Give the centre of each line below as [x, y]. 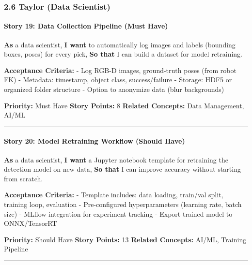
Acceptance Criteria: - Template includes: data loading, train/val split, [114, 195]
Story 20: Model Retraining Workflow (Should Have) [94, 141]
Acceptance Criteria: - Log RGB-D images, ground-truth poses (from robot [120, 70]
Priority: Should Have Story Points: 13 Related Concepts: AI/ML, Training [125, 239]
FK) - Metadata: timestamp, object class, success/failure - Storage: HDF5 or [118, 80]
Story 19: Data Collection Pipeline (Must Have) [86, 26]
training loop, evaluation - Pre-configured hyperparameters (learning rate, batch [123, 204]
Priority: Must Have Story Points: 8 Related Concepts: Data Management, [124, 105]
